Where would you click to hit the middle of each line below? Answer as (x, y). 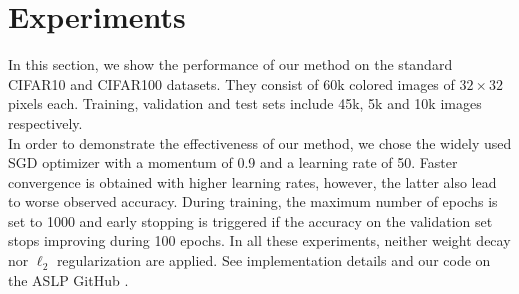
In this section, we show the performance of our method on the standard (230, 64)
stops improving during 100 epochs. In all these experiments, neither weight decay (259, 240)
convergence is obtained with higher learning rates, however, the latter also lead (252, 181)
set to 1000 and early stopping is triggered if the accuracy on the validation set (250, 220)
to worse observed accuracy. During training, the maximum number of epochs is (253, 201)
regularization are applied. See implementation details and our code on (273, 260)
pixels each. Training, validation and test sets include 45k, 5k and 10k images (245, 103)
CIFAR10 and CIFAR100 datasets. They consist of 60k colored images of (231, 83)
